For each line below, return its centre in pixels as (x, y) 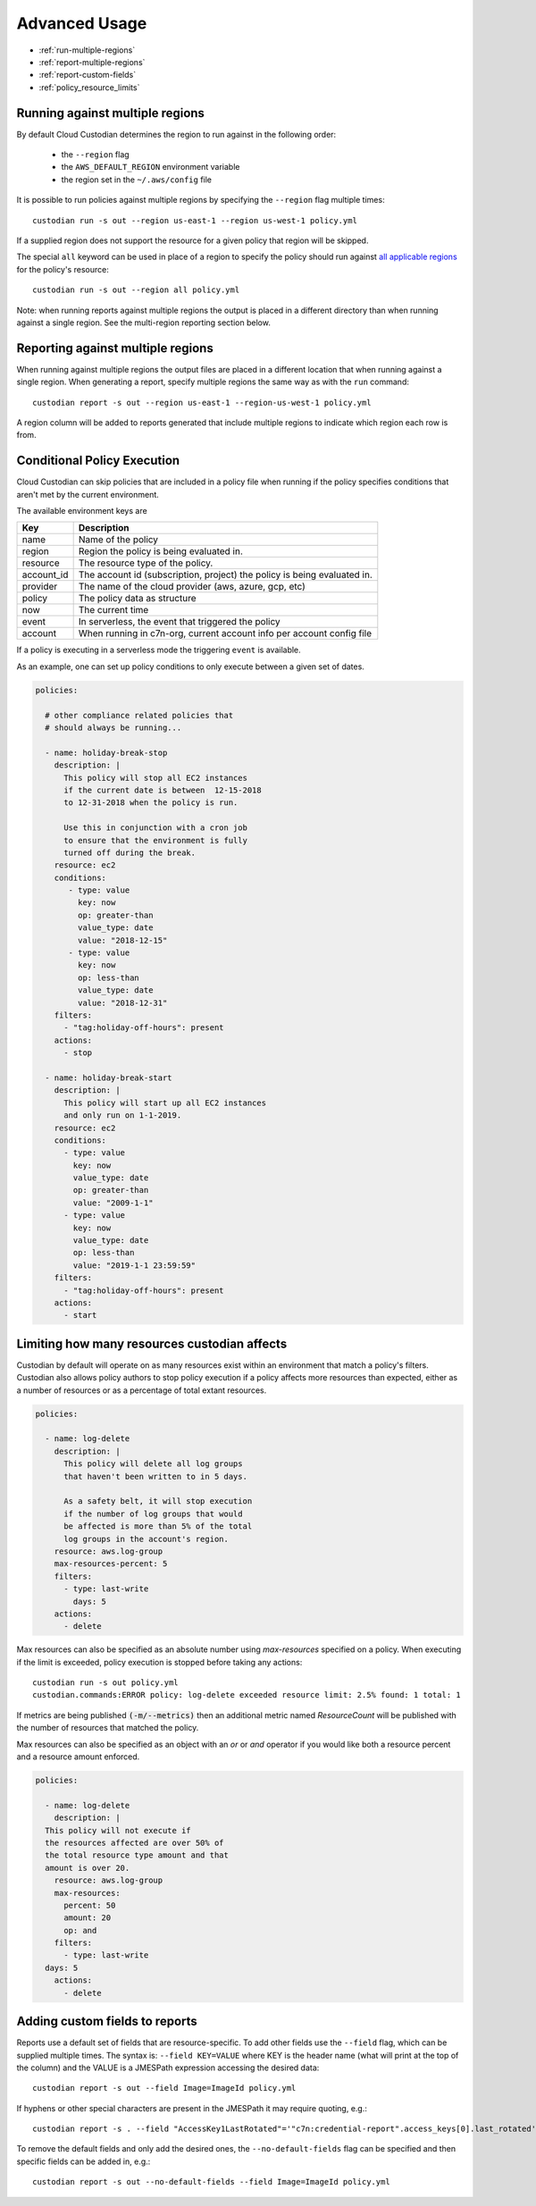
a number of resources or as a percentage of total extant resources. (142, 1390)
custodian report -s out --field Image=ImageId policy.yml (164, 2088)
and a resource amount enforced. (78, 1757)
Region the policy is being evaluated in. (160, 551)
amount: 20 (88, 1918)
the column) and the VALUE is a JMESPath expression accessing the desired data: (168, 2068)
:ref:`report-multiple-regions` (92, 62)
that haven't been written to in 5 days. (155, 1476)
